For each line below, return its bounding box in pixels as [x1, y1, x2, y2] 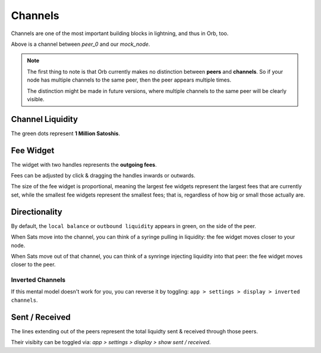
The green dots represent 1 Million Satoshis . [11, 130, 120, 137]
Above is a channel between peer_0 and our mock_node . [11, 40, 150, 48]
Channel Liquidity [11, 114, 78, 124]
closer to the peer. [11, 261, 56, 268]
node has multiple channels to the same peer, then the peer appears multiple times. [27, 76, 232, 83]
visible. [27, 95, 45, 102]
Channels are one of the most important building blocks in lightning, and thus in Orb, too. [11, 30, 229, 37]
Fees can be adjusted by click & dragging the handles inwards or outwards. [11, 172, 196, 179]
